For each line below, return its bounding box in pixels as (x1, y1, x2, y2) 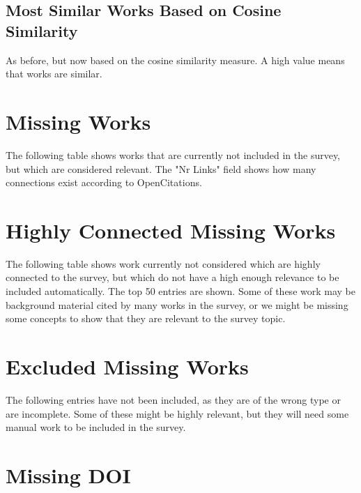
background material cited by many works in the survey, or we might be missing (6, 297, 348, 312)
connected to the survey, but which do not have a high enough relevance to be (6, 270, 339, 285)
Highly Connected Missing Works (6, 215, 336, 244)
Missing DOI (6, 460, 131, 489)
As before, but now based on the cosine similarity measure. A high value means (6, 52, 345, 67)
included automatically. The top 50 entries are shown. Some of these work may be (6, 284, 355, 298)
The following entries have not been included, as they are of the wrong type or (6, 392, 341, 407)
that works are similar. (6, 66, 102, 81)
